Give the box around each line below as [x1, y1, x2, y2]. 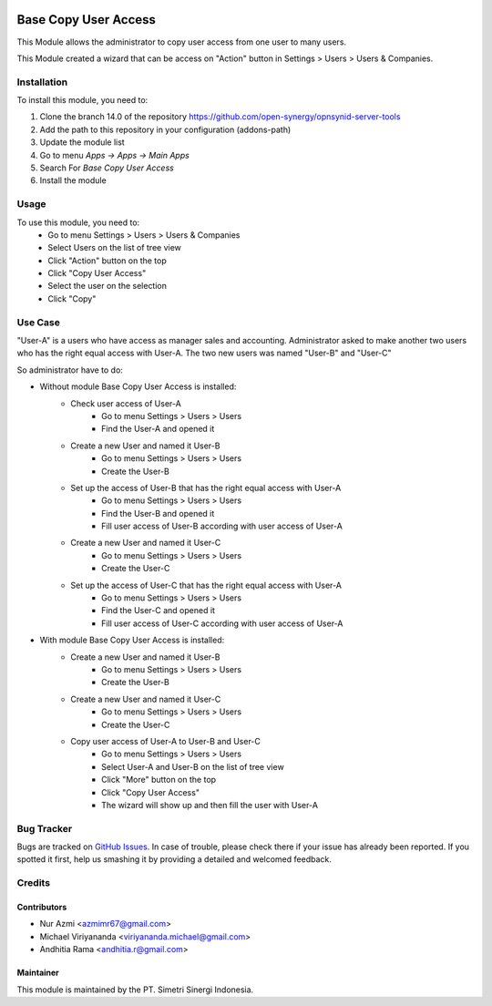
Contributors [16, 902, 67, 912]
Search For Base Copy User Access [39, 162, 175, 173]
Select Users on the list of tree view [47, 242, 182, 253]
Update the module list [39, 137, 125, 148]
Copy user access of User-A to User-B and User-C [70, 735, 261, 746]
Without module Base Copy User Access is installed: [39, 381, 237, 392]
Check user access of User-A [70, 397, 181, 409]
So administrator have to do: [16, 364, 123, 375]
